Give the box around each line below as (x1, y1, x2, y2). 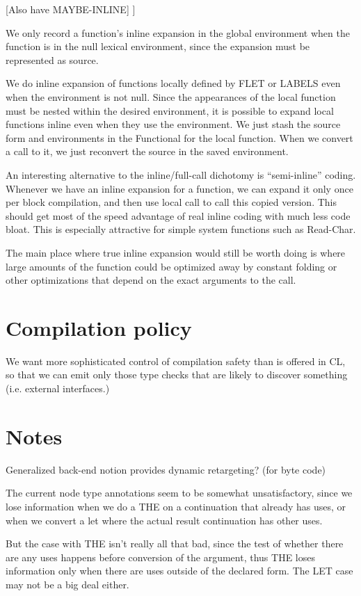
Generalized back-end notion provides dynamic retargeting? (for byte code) (6, 462, 326, 476)
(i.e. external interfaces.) (6, 381, 110, 395)
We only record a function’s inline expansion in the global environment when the (6, 25, 350, 40)
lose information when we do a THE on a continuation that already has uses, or (6, 499, 346, 513)
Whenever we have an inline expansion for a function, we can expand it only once (6, 181, 353, 195)
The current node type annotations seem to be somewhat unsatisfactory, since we (6, 485, 353, 500)
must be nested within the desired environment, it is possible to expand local (6, 103, 334, 118)
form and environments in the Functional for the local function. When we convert (6, 130, 353, 145)
